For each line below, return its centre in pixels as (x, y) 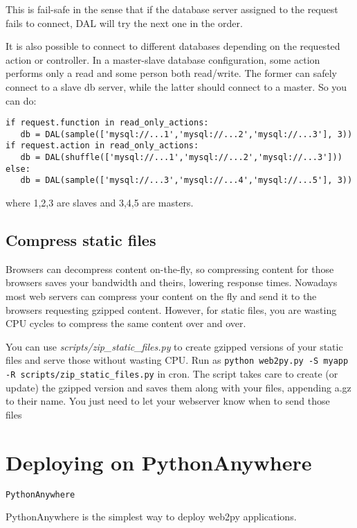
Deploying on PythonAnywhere (159, 462)
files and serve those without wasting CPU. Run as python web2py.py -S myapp (177, 360)
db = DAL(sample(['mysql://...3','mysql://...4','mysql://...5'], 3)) (186, 181)
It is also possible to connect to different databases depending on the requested (173, 46)
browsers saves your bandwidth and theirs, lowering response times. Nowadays (172, 282)
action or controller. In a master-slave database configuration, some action (163, 59)
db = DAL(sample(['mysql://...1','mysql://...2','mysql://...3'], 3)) (186, 134)
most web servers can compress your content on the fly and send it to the (161, 296)
